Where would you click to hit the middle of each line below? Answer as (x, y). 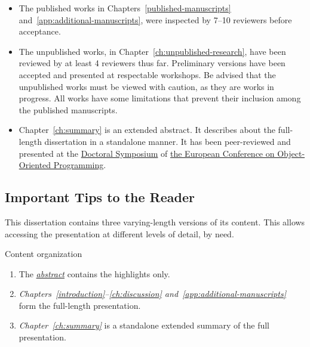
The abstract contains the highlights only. (94, 273)
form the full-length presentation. (80, 305)
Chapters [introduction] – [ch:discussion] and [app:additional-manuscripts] (152, 294)
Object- (291, 153)
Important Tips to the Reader (100, 197)
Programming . (80, 165)
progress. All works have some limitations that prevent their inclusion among (160, 98)
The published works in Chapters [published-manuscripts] (125, 8)
